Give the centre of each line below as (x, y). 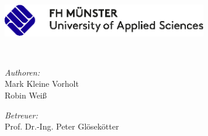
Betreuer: (21, 115)
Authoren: (22, 72)
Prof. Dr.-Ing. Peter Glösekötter (62, 126)
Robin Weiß (26, 95)
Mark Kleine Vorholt (42, 84)
